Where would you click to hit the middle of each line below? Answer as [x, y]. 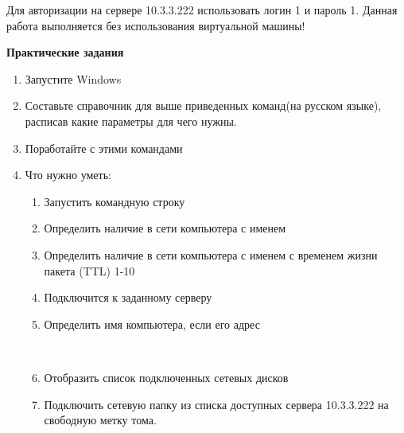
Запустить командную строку [115, 201]
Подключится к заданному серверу [128, 297]
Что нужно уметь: [68, 175]
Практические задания [65, 52]
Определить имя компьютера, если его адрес [152, 324]
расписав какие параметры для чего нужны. [131, 121]
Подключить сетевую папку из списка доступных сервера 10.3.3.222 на [216, 404]
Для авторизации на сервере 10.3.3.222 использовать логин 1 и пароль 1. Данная [202, 10]
